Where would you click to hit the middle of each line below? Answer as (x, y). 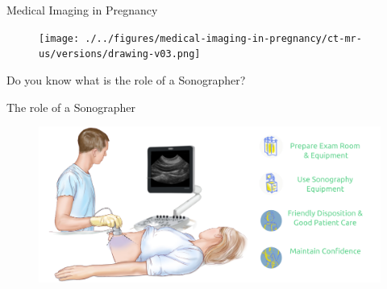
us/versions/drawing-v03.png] (120, 54)
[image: (59, 38)
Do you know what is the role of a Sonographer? (126, 79)
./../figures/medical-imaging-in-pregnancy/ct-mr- (223, 38)
